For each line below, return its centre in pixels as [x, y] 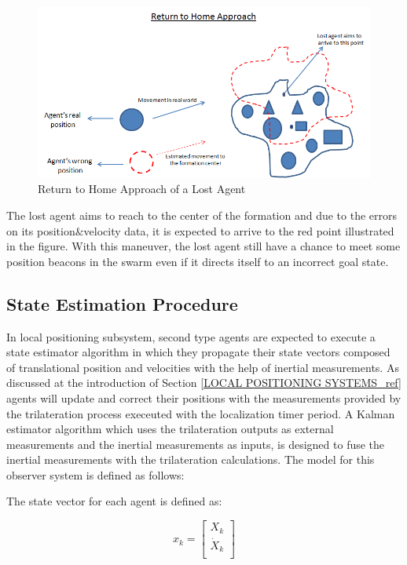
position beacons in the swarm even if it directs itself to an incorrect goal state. [198, 261]
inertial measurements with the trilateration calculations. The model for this [191, 459]
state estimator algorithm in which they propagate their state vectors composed [198, 352]
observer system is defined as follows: [95, 474]
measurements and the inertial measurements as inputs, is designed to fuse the [196, 444]
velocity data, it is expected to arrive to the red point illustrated [239, 230]
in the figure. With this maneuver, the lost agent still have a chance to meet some [203, 246]
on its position [41, 230]
